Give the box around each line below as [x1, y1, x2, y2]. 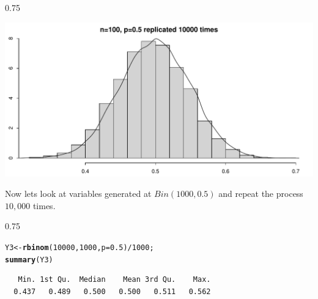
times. [32, 199, 56, 212]
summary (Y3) [5, 255, 53, 264]
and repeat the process [218, 187, 303, 200]
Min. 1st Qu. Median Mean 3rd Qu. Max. [18, 275, 211, 284]
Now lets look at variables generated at [5, 187, 152, 200]
